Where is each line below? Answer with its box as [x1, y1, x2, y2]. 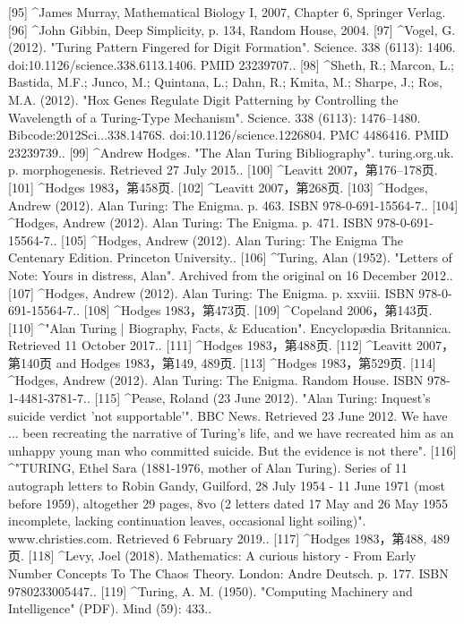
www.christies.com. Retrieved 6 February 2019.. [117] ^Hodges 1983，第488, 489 [8, 528, 451, 547]
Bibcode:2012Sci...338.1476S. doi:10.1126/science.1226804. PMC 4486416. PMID [8, 125, 450, 144]
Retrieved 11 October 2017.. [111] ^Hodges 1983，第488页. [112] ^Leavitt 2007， [8, 336, 454, 355]
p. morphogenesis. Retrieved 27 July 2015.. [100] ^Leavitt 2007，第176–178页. [8, 160, 438, 179]
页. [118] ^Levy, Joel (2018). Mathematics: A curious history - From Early [8, 546, 417, 565]
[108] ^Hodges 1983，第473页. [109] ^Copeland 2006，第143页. [83, 301, 433, 320]
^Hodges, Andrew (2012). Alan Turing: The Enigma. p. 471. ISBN [8, 213, 374, 232]
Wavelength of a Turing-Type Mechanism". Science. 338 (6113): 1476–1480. [8, 107, 421, 126]
